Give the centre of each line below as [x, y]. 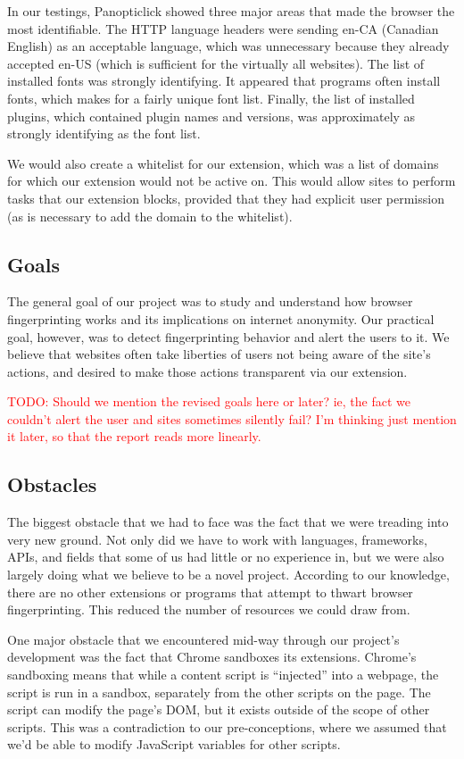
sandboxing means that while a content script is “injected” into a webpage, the [223, 675]
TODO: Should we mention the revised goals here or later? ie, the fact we [209, 401]
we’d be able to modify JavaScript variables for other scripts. [174, 744]
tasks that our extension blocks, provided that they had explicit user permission [226, 198]
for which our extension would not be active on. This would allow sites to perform [232, 181]
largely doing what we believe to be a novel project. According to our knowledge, [228, 575]
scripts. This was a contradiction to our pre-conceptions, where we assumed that [227, 726]
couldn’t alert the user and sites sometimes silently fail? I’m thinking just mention [232, 418]
